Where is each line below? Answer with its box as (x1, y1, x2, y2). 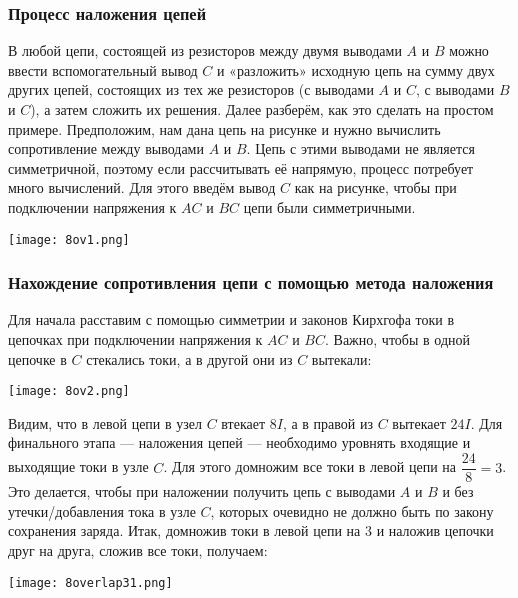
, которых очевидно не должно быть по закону (210, 500, 494, 521)
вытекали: (311, 348, 372, 369)
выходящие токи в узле (8, 456, 149, 477)
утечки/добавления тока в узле (8, 500, 196, 521)
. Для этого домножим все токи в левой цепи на (163, 456, 456, 477)
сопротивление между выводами (8, 138, 204, 159)
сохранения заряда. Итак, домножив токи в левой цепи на (8, 520, 361, 541)
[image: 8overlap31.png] (8, 575, 173, 590)
